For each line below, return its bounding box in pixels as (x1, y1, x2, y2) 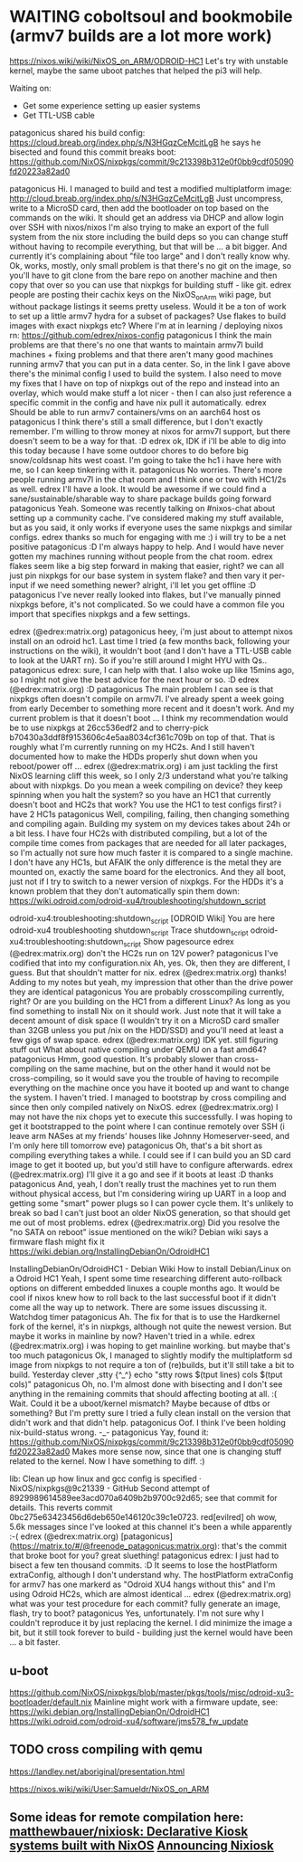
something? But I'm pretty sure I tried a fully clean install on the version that (9, 1408, 291, 1419)
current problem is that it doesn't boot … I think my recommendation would (9, 712, 289, 723)
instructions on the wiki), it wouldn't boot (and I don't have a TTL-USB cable (9, 645, 292, 656)
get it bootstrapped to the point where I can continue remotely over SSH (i (9, 1121, 285, 1132)
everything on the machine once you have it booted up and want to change (9, 1083, 289, 1094)
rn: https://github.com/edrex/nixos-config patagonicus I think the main (9, 329, 272, 340)
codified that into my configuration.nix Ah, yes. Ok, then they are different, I (9, 957, 290, 969)
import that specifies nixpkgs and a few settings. (9, 608, 191, 619)
